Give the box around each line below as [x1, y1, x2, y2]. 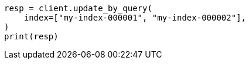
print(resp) [4, 32, 59, 41]
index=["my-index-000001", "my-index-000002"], [23, 13, 247, 22]
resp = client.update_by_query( [4, 4, 152, 13]
